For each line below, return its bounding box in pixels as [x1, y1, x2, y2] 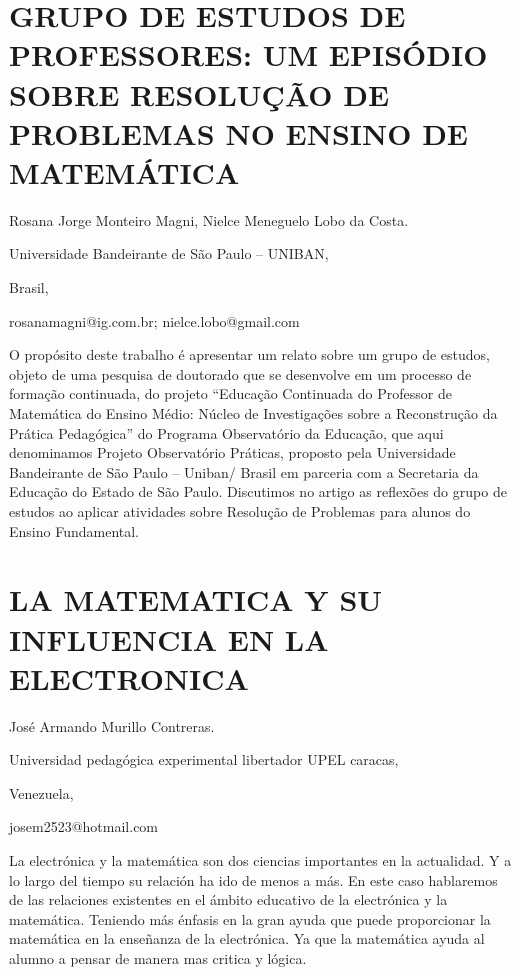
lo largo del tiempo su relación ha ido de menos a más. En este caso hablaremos [9, 869, 498, 890]
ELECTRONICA [9, 657, 249, 698]
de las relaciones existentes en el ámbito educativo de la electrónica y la [9, 889, 448, 910]
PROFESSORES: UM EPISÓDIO [9, 34, 488, 75]
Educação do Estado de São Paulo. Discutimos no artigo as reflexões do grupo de [9, 481, 507, 502]
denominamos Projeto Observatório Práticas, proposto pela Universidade [9, 442, 456, 463]
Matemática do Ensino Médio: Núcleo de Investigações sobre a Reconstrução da [9, 403, 498, 424]
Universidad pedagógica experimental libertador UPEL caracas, [9, 749, 399, 770]
